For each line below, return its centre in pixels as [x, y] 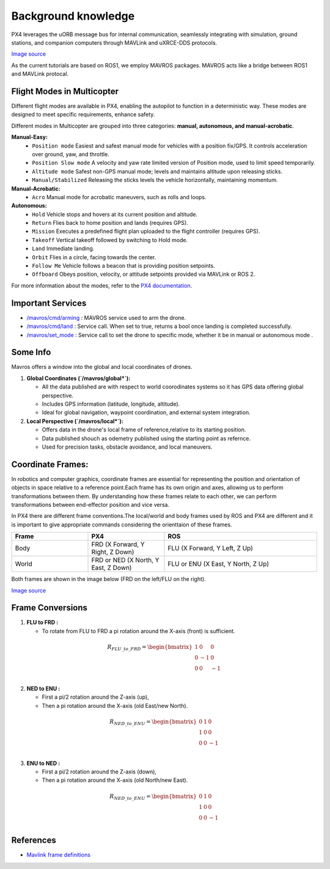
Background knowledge [73, 16]
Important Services [49, 303]
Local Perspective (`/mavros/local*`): [75, 421]
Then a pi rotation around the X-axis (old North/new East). [115, 780]
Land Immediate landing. [63, 249]
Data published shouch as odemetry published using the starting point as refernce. [146, 438]
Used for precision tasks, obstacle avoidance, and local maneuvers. [127, 447]
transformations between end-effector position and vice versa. [90, 505]
